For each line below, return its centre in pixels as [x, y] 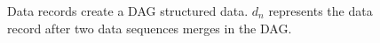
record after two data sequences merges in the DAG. [150, 28]
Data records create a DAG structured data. [128, 11]
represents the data [321, 11]
